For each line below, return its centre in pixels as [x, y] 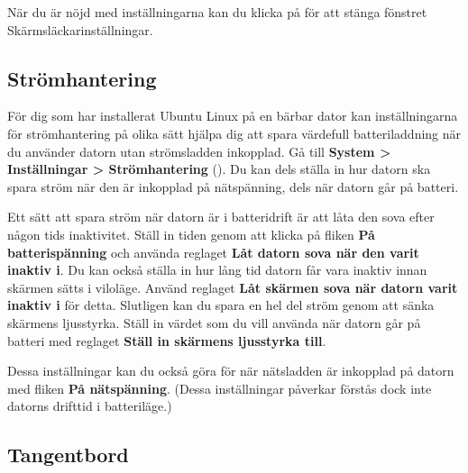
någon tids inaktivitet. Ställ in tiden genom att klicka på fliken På [191, 234]
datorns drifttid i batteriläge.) [90, 406]
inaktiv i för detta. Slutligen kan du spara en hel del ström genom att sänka [221, 305]
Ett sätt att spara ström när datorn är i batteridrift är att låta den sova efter [221, 217]
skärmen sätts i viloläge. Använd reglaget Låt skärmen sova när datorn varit [233, 287]
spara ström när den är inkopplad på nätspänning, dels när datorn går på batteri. [233, 186]
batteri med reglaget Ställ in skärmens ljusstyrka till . [167, 340]
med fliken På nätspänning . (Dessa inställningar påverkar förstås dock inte [220, 388]
